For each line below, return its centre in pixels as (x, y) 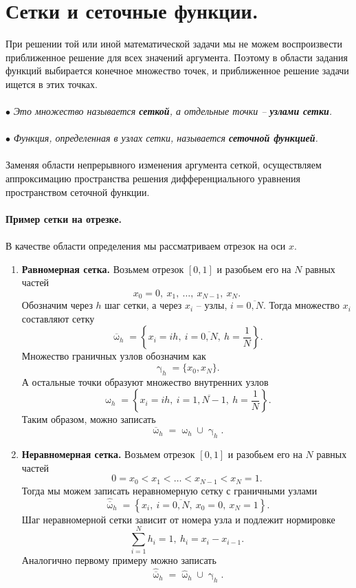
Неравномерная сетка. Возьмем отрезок (108, 454)
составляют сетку (58, 318)
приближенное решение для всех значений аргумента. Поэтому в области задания (177, 57)
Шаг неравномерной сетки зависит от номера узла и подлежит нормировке (178, 519)
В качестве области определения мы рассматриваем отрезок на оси (146, 246)
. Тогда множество (301, 305)
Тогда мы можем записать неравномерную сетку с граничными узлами (169, 490)
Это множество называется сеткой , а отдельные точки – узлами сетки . (173, 111)
